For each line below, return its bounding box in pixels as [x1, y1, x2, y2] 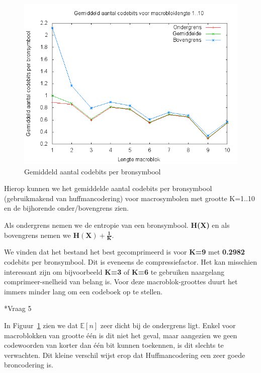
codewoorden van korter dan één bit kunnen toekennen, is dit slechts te [4, 340, 224, 350]
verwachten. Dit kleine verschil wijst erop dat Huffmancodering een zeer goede [4, 349, 245, 360]
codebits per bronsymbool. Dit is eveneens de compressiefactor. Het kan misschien [4, 256, 257, 267]
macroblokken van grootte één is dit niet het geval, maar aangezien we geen [4, 330, 237, 340]
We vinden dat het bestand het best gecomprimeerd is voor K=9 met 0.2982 [4, 246, 245, 257]
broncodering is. [4, 359, 53, 370]
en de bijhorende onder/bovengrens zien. [4, 203, 129, 213]
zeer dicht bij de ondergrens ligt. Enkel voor [100, 320, 236, 330]
